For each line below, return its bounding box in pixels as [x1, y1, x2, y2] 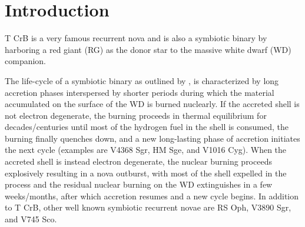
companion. [5, 55, 47, 67]
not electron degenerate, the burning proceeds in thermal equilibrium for [5, 109, 267, 121]
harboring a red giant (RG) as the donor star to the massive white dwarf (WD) [5, 43, 291, 55]
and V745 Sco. [5, 213, 57, 225]
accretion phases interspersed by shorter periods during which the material [5, 86, 274, 98]
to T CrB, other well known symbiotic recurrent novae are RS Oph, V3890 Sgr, [5, 201, 291, 213]
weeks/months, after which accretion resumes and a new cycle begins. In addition [5, 189, 299, 202]
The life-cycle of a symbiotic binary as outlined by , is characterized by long [5, 74, 279, 86]
